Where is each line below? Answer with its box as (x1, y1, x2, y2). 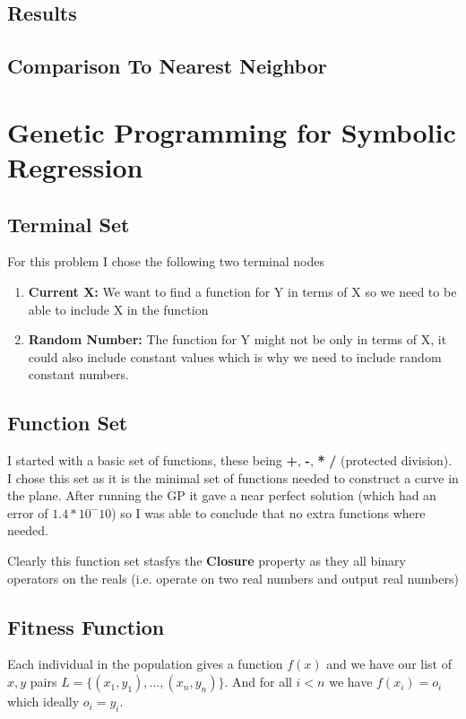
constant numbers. (28, 365, 129, 384)
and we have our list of (326, 654, 452, 673)
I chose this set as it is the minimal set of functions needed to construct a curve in (7, 468, 459, 487)
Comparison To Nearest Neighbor (7, 52, 327, 80)
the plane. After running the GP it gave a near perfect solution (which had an (7, 486, 436, 505)
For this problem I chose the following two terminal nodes (7, 252, 325, 271)
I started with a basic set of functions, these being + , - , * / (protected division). (7, 451, 453, 470)
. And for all (224, 672, 292, 691)
